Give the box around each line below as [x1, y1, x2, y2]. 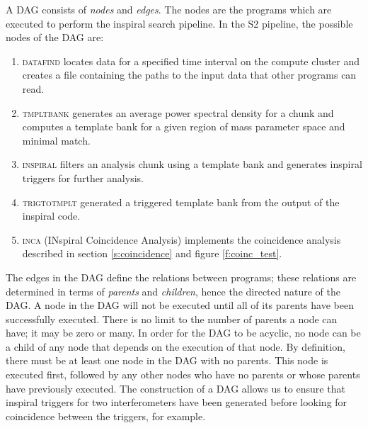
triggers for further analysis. [22, 170, 144, 185]
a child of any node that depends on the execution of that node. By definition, [6, 339, 345, 354]
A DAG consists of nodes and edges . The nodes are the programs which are [6, 2, 332, 16]
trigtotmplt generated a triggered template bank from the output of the [22, 194, 340, 209]
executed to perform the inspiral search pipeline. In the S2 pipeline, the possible [6, 16, 353, 30]
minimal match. [22, 133, 91, 147]
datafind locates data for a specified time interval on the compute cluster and [22, 53, 360, 68]
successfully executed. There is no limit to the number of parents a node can [6, 311, 338, 326]
